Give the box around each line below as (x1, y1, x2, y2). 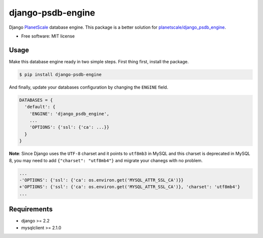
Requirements (9, 205, 53, 214)
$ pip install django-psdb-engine (19, 72, 102, 77)
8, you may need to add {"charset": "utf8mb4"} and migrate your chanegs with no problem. (9, 157, 203, 163)
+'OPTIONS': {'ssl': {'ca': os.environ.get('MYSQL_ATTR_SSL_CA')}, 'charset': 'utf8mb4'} (19, 184, 241, 190)
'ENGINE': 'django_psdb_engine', (29, 111, 110, 116)
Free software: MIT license (21, 33, 75, 39)
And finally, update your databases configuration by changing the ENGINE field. (9, 84, 169, 90)
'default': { (24, 104, 56, 110)
